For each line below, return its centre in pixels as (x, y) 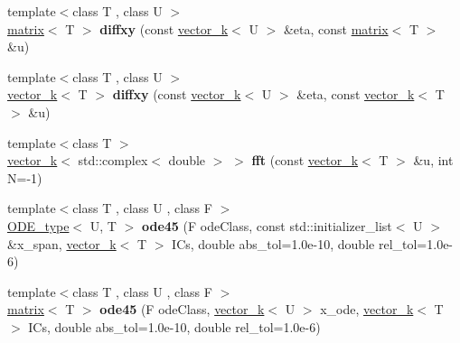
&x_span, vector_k (62, 243)
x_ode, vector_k (367, 309)
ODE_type (38, 225)
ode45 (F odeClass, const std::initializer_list (267, 225)
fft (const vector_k (305, 160)
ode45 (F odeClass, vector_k (182, 309)
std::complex (113, 160)
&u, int (433, 160)
